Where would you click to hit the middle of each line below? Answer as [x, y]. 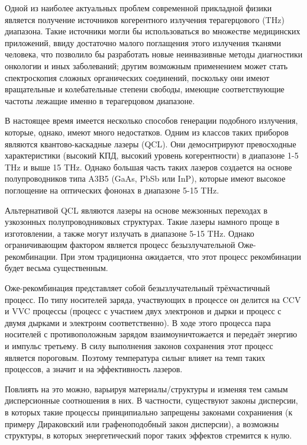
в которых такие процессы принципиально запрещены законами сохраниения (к [149, 412]
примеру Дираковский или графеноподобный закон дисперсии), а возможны [142, 423]
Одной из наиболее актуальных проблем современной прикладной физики [138, 8]
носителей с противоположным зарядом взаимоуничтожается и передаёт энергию [151, 334]
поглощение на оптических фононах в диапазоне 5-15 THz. [112, 190]
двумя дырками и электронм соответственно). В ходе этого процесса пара [138, 322]
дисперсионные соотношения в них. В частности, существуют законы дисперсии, [151, 400]
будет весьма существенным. [56, 268]
